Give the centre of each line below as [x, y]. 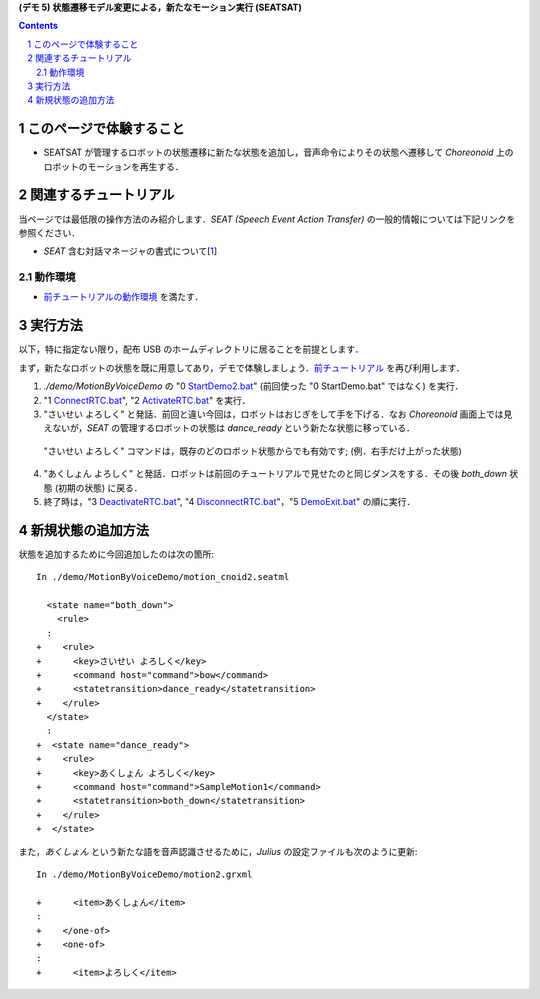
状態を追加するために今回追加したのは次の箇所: [116, 554]
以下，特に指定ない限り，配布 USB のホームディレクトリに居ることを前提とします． [191, 349]
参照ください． [49, 232]
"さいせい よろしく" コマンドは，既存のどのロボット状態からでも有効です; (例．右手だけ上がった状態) [252, 451]
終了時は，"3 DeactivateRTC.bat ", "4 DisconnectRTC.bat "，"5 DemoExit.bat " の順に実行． [229, 501]
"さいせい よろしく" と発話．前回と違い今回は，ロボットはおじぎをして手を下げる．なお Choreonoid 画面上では [273, 414]
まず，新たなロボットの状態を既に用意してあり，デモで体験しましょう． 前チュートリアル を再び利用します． [241, 367]
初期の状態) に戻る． [101, 487]
